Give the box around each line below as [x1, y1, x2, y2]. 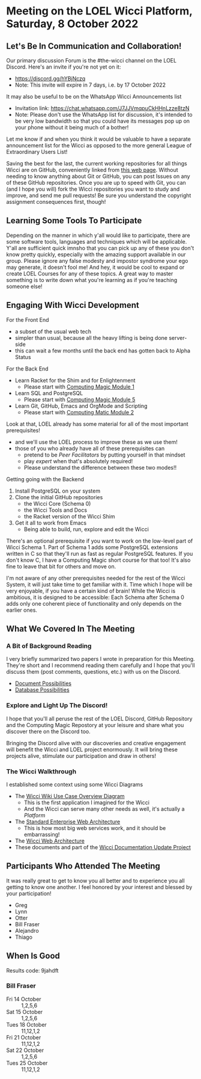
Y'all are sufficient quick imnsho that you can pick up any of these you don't [6, 244, 194, 251]
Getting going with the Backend [6, 475, 85, 482]
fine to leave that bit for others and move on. [6, 562, 116, 570]
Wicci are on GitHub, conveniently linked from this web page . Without [6, 167, 178, 173]
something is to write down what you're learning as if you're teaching [6, 276, 178, 283]
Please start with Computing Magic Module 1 [23, 383, 135, 390]
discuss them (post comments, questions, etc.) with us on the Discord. [6, 668, 181, 675]
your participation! [6, 890, 52, 897]
